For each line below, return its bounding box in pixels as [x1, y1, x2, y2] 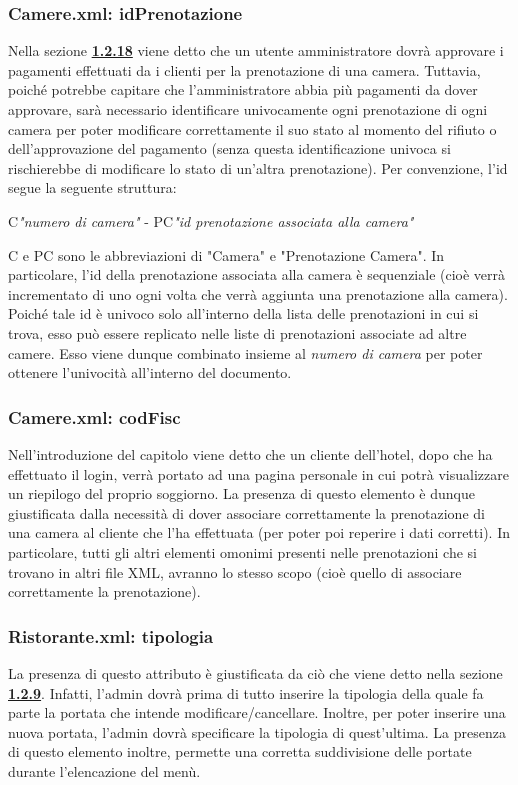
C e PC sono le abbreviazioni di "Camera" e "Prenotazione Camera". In [8, 244, 445, 265]
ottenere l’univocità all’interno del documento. [8, 362, 292, 383]
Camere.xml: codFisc [8, 404, 181, 429]
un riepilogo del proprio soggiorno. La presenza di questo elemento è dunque [8, 483, 475, 504]
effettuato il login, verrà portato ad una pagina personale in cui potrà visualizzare [8, 463, 509, 484]
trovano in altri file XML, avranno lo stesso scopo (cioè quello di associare [8, 561, 462, 582]
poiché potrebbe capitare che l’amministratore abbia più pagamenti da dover [8, 79, 478, 100]
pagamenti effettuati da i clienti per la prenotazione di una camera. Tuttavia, [8, 59, 481, 80]
